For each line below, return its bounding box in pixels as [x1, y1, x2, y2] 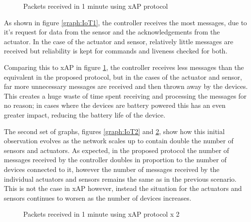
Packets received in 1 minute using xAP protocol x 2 [23, 209, 180, 219]
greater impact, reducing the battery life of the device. [4, 109, 166, 120]
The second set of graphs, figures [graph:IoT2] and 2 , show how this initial [4, 126, 225, 136]
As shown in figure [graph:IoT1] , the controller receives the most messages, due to [4, 17, 247, 27]
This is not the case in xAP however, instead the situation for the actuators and [4, 183, 242, 193]
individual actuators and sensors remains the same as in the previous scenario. [4, 173, 236, 184]
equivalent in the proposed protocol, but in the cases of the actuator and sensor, [4, 71, 242, 82]
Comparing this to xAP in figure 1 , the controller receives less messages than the [4, 62, 244, 72]
